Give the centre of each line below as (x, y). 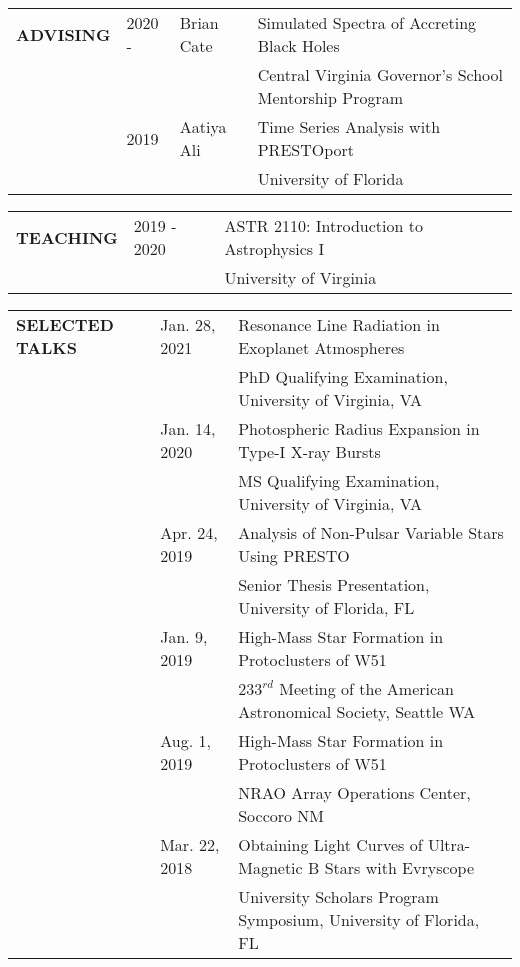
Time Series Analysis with (349, 126)
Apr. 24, (189, 532)
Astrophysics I (274, 248)
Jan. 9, (184, 636)
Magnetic (270, 867)
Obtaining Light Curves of (330, 844)
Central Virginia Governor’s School (380, 74)
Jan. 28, (188, 324)
